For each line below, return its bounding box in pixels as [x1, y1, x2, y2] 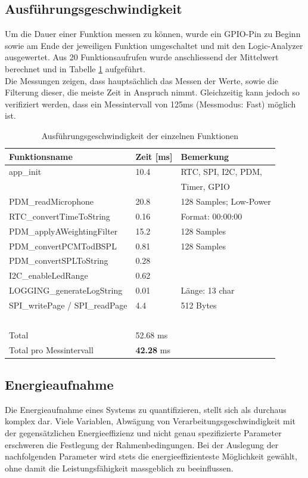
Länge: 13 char [181, 284, 235, 297]
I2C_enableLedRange [9, 269, 88, 282]
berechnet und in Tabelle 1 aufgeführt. [5, 62, 145, 75]
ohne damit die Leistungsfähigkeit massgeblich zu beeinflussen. [5, 461, 234, 474]
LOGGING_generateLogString [9, 284, 123, 297]
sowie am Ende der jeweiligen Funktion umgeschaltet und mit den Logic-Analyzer [5, 39, 303, 51]
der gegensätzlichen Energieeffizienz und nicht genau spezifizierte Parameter [5, 427, 282, 439]
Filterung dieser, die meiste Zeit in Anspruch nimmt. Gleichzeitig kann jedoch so [5, 86, 300, 98]
